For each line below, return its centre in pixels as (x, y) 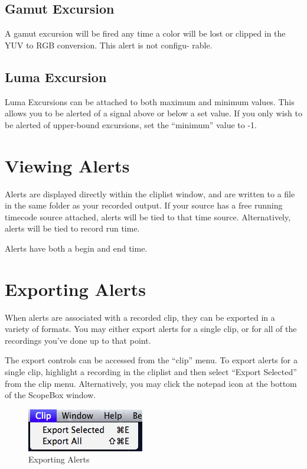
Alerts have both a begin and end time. (76, 248)
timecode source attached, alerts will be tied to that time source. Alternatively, (148, 216)
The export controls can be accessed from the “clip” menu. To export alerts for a (151, 360)
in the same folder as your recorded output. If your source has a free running (144, 205)
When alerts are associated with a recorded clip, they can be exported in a (140, 317)
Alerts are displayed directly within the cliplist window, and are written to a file (150, 193)
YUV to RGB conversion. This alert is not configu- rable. (109, 45)
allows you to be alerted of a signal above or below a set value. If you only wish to (153, 113)
